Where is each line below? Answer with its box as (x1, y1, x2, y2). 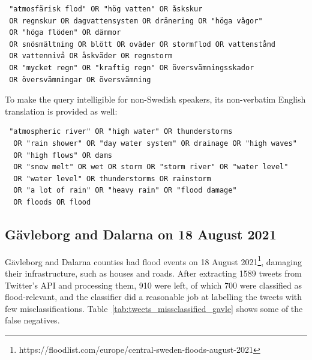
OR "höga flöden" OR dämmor (9, 28, 121, 37)
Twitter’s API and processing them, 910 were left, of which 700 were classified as (5, 278, 302, 291)
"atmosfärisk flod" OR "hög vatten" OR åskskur (9, 5, 203, 13)
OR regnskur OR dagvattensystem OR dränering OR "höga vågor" (9, 16, 263, 25)
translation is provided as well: (5, 104, 118, 117)
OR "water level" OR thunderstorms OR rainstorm (13, 174, 211, 183)
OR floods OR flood (13, 197, 91, 206)
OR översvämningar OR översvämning (9, 75, 151, 84)
